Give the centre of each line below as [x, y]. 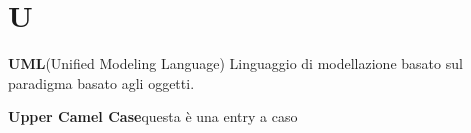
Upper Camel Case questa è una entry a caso [153, 116]
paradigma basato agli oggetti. [101, 82]
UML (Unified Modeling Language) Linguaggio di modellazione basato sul [235, 63]
